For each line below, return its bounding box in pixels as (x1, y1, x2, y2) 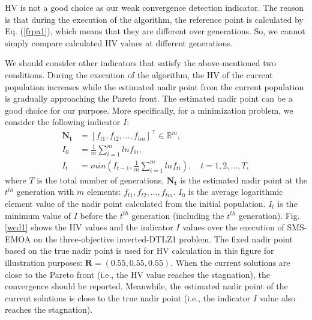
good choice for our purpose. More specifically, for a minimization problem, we (5, 103, 293, 116)
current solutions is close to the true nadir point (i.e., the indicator (5, 291, 251, 304)
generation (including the (131, 209, 224, 221)
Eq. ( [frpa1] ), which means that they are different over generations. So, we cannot (5, 25, 305, 37)
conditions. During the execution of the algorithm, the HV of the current (5, 68, 273, 81)
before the (80, 209, 118, 221)
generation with (16, 185, 74, 198)
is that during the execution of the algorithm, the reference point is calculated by (5, 13, 304, 25)
